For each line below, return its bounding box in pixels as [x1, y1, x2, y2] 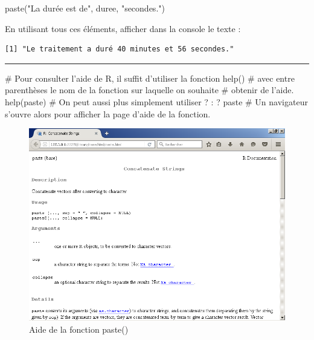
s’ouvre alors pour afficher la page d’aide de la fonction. [5, 107, 211, 120]
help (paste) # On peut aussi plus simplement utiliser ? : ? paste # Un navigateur [5, 95, 308, 108]
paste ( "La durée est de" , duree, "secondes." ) [5, 2, 165, 14]
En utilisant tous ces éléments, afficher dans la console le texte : [5, 22, 241, 34]
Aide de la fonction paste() [29, 322, 129, 335]
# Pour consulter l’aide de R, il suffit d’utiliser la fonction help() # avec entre [5, 71, 295, 84]
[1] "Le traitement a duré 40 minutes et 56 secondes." [5, 45, 234, 54]
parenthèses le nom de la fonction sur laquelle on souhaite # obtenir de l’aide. [5, 83, 294, 96]
